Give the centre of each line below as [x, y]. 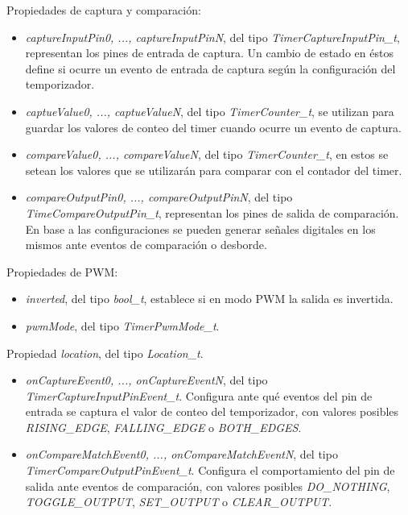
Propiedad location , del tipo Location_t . [105, 353]
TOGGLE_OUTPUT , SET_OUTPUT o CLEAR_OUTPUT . [179, 502]
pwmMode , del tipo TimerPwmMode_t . [122, 325]
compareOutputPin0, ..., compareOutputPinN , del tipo [159, 197]
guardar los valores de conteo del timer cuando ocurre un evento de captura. [213, 127]
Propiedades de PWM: [62, 271]
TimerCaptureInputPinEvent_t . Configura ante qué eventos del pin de [199, 395]
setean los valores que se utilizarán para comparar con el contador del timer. [214, 170]
